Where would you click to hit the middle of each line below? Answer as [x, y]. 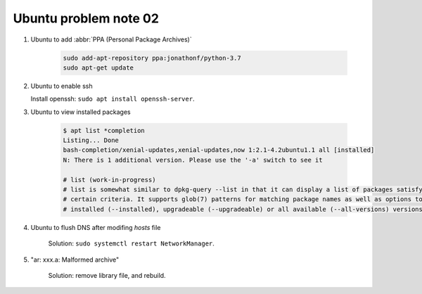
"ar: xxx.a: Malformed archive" [75, 260]
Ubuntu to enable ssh [62, 86]
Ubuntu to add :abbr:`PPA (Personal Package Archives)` [111, 39]
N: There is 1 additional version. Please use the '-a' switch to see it [193, 160]
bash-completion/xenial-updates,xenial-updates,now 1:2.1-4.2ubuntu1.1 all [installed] [219, 150]
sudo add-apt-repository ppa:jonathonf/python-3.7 [152, 58]
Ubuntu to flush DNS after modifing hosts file [96, 227]
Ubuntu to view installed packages [81, 112]
